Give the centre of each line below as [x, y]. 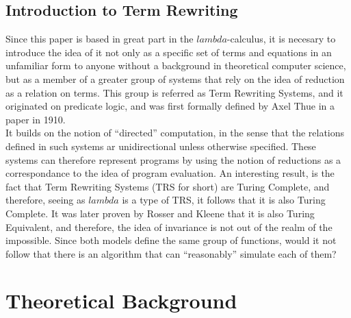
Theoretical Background [121, 301]
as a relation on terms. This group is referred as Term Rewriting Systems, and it [174, 92]
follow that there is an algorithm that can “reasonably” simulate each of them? [171, 253]
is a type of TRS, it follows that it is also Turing [224, 200]
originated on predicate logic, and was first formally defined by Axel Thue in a [170, 106]
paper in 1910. [36, 119]
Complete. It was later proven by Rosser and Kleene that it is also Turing [160, 213]
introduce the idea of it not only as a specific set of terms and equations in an [169, 52]
